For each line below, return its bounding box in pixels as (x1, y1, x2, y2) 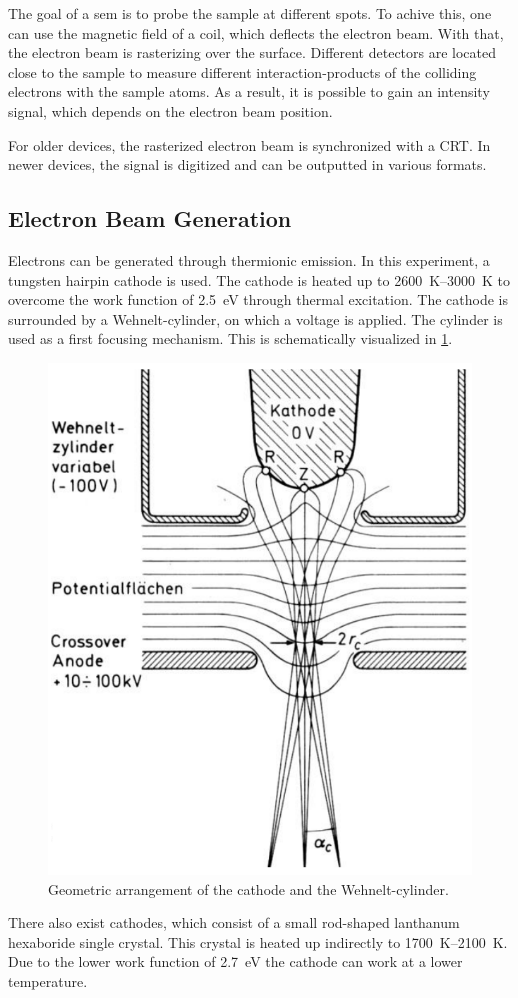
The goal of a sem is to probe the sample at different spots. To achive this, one (8, 3, 492, 23)
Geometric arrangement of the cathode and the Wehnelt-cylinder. (48, 878, 449, 899)
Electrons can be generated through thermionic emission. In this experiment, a (8, 249, 490, 270)
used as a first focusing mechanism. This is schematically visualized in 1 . (8, 328, 453, 349)
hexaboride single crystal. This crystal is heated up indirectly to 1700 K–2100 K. (8, 931, 508, 952)
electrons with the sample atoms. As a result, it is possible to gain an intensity (8, 81, 490, 102)
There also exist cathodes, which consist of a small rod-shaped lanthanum (8, 912, 460, 933)
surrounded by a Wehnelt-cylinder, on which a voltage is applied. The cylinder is (8, 308, 503, 329)
